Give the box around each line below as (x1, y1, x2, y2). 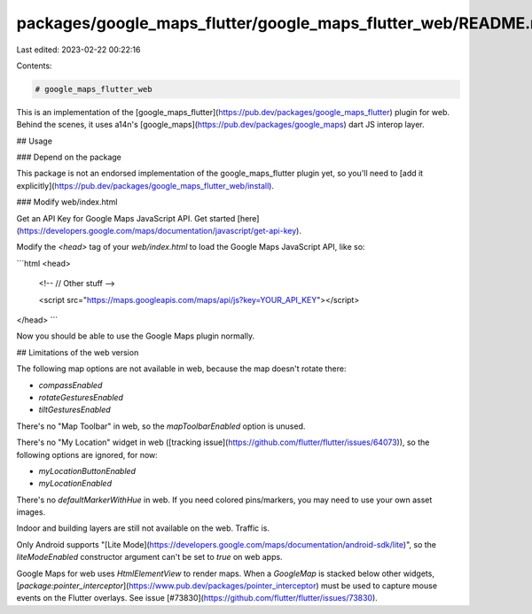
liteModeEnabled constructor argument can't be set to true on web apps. (16, 552, 283, 563)
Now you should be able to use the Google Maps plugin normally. (16, 330, 255, 341)
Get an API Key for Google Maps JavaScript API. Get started (16, 213, 236, 223)
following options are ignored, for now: (16, 449, 159, 460)
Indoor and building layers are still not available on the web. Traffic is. (16, 523, 270, 533)
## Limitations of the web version (16, 346, 139, 358)
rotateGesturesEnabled (38, 392, 124, 402)
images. (16, 507, 46, 517)
